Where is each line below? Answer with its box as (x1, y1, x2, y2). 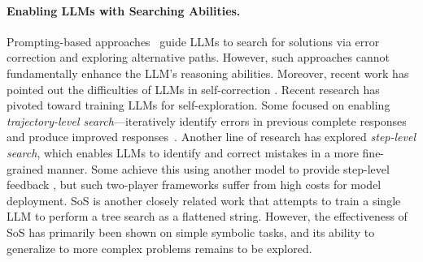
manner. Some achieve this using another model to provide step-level (46, 160, 390, 177)
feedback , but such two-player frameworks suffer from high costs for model (7, 176, 382, 193)
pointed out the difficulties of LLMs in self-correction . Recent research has (7, 80, 380, 97)
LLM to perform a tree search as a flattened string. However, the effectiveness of (7, 208, 408, 225)
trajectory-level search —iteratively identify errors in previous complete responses (7, 112, 407, 129)
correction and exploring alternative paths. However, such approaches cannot (7, 49, 390, 66)
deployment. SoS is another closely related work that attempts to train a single (7, 191, 401, 208)
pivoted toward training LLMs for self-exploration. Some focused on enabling (7, 97, 390, 114)
